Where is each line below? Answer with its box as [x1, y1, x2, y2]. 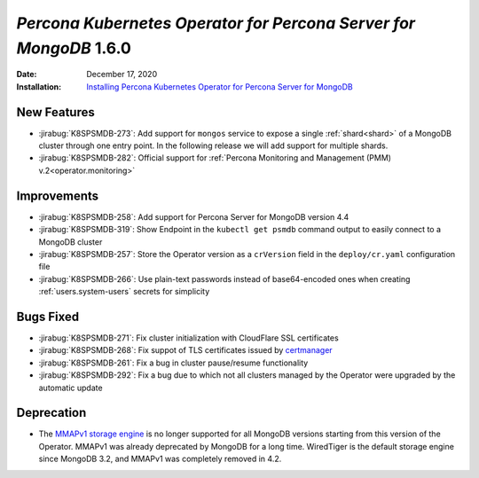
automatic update [38, 382, 103, 393]
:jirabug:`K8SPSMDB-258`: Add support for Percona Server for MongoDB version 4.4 [38, 211, 349, 222]
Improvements [16, 188, 99, 203]
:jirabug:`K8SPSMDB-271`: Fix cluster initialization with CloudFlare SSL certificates [38, 333, 339, 343]
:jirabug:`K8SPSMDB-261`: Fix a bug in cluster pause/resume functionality [38, 357, 309, 368]
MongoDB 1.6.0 [16, 38, 132, 58]
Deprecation [16, 405, 87, 420]
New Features [16, 105, 95, 120]
